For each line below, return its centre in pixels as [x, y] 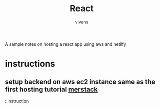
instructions [30, 64]
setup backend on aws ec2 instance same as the [80, 81]
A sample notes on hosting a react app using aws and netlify [66, 44]
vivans [82, 22]
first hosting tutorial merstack [52, 89]
